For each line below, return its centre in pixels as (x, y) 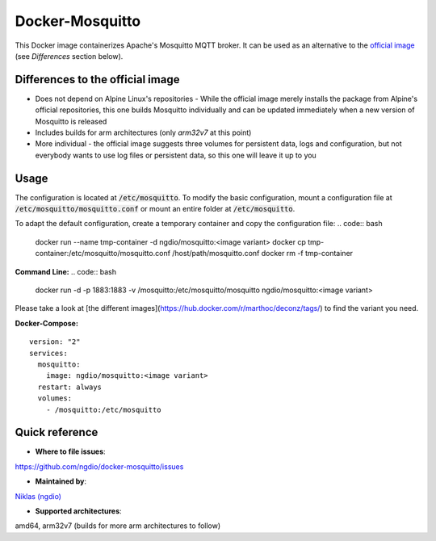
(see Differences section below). (69, 56)
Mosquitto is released (71, 121)
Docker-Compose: (46, 323)
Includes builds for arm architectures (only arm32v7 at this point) (143, 132)
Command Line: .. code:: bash (66, 271)
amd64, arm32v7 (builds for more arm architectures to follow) (118, 526)
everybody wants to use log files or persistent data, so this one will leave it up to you (176, 155)
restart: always (70, 387)
